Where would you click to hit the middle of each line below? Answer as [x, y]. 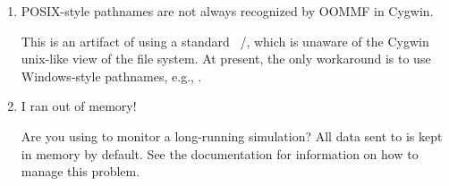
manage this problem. [80, 171]
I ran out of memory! [79, 106]
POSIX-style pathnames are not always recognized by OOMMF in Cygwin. [227, 11]
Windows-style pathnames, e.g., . [111, 76]
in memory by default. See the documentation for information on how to [220, 153]
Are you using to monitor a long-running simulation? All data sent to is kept [232, 135]
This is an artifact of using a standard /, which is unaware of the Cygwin [225, 41]
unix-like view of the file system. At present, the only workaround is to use [226, 59]
